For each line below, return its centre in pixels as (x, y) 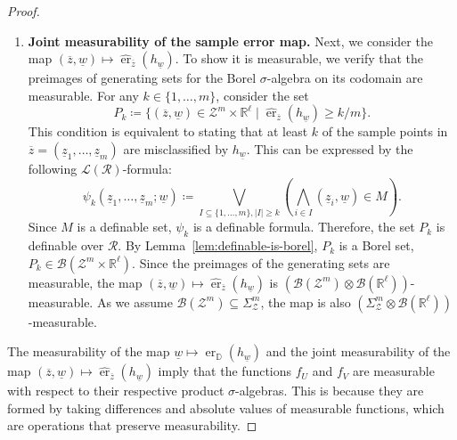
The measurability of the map (89, 351)
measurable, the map (85, 282)
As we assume (135, 301)
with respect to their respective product (116, 391)
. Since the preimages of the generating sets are (261, 262)
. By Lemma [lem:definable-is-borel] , (218, 245)
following (53, 168)
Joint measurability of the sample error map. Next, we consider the (230, 41)
